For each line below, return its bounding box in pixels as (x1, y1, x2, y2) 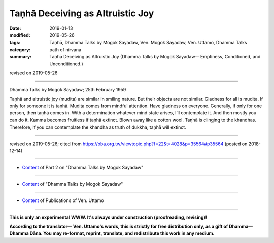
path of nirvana (49, 46, 81, 53)
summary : (9, 54, 32, 60)
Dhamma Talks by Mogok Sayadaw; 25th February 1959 (9, 87, 126, 93)
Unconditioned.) (49, 61, 83, 67)
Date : (9, 25, 21, 31)
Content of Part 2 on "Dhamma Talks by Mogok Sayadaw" (22, 165, 144, 171)
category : (9, 46, 31, 53)
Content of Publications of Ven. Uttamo (22, 197, 104, 204)
